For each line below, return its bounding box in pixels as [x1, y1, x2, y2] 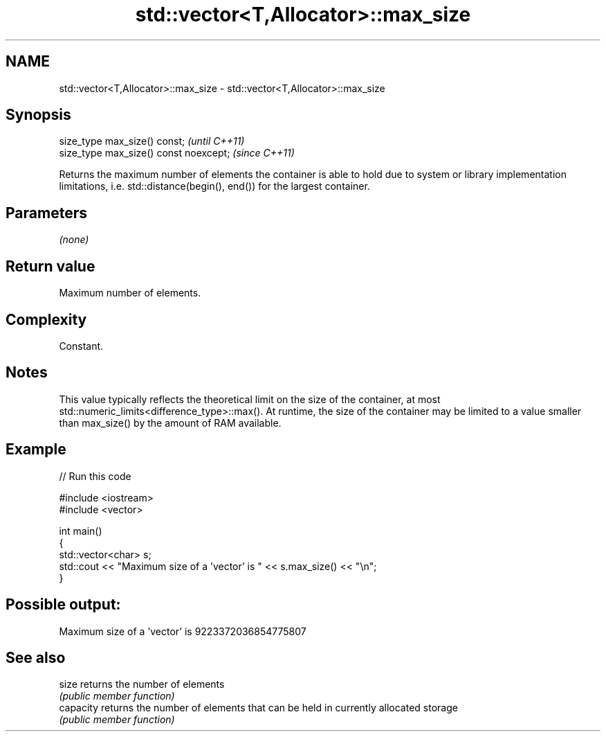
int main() [59, 524, 102, 537]
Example [6, 441, 66, 459]
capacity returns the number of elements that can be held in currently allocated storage [59, 702, 458, 714]
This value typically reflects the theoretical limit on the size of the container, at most [59, 393, 441, 405]
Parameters [6, 204, 87, 222]
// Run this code [59, 470, 131, 482]
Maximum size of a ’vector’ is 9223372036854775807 [59, 625, 306, 637]
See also [6, 648, 66, 666]
